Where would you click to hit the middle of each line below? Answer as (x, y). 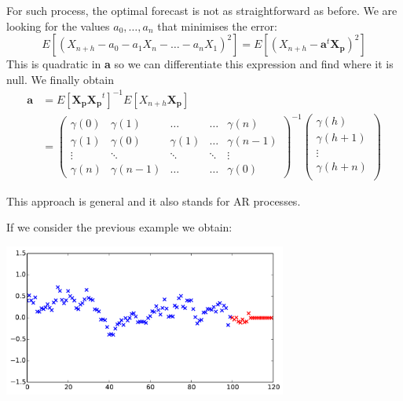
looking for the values (58, 26)
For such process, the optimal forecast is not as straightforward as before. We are (202, 10)
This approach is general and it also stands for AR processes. (154, 200)
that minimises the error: (217, 26)
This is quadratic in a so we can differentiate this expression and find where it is (200, 64)
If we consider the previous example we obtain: (119, 227)
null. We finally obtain (60, 79)
